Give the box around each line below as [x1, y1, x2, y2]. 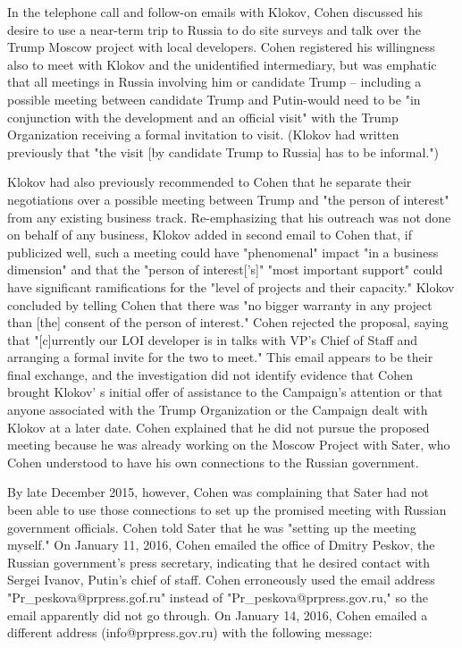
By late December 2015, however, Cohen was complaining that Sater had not [7, 483, 429, 501]
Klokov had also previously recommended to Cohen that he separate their [7, 173, 412, 191]
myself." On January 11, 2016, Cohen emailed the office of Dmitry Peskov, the [7, 535, 435, 554]
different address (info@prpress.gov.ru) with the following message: [7, 623, 373, 642]
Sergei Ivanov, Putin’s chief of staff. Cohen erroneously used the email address [7, 570, 435, 589]
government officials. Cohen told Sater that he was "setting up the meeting [7, 518, 416, 536]
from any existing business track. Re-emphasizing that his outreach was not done [7, 207, 451, 226]
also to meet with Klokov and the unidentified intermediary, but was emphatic [7, 55, 437, 73]
